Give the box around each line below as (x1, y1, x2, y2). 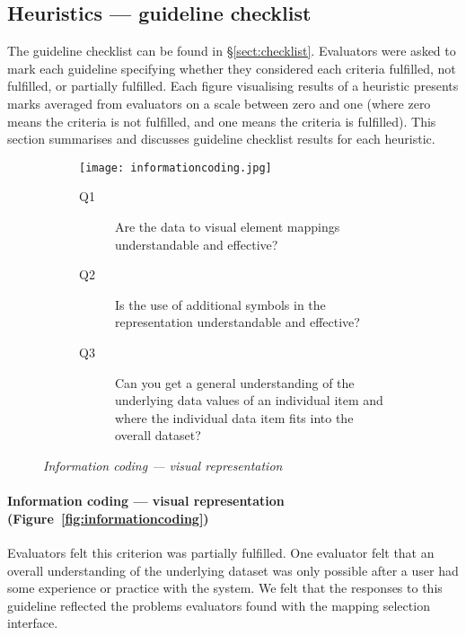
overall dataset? (115, 426, 201, 445)
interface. (7, 613, 58, 632)
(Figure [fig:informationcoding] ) (7, 508, 209, 527)
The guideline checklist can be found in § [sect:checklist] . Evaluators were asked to (7, 41, 456, 60)
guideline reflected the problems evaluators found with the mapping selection (7, 595, 430, 614)
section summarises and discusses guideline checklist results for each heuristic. (7, 129, 435, 148)
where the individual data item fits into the (115, 408, 354, 427)
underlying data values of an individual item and (115, 391, 383, 410)
